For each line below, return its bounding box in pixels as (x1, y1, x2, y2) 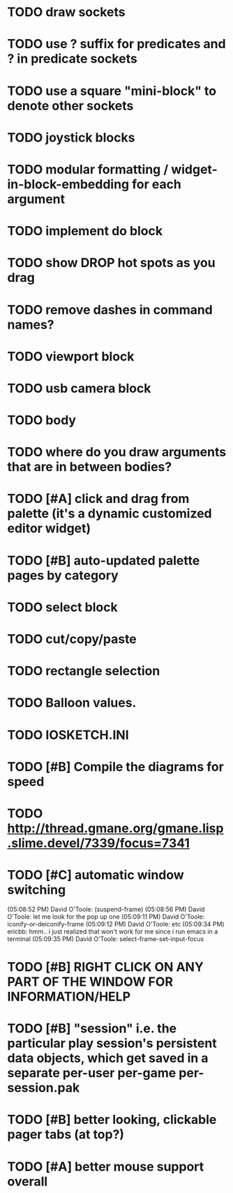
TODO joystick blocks (7, 130, 135, 145)
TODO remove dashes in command (7, 301, 213, 317)
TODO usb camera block (7, 380, 151, 396)
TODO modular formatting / (7, 161, 169, 177)
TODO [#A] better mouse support (7, 1159, 204, 1174)
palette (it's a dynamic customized (7, 506, 212, 522)
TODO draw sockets (7, 4, 126, 20)
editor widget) (7, 520, 91, 537)
